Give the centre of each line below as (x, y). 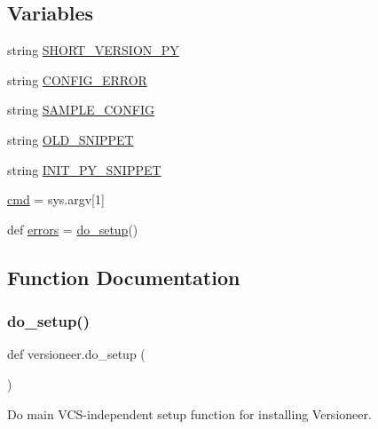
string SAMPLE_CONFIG (81, 110)
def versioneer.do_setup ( (76, 354)
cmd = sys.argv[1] (56, 199)
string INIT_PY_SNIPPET (84, 169)
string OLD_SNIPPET (71, 139)
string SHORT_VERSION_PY (93, 50)
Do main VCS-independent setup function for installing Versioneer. (189, 413)
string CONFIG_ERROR (77, 79)
